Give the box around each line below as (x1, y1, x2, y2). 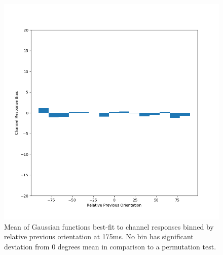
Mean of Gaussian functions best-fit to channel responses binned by (4, 221, 214, 232)
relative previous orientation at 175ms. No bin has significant (4, 231, 194, 242)
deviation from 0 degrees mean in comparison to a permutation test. (4, 241, 216, 251)
